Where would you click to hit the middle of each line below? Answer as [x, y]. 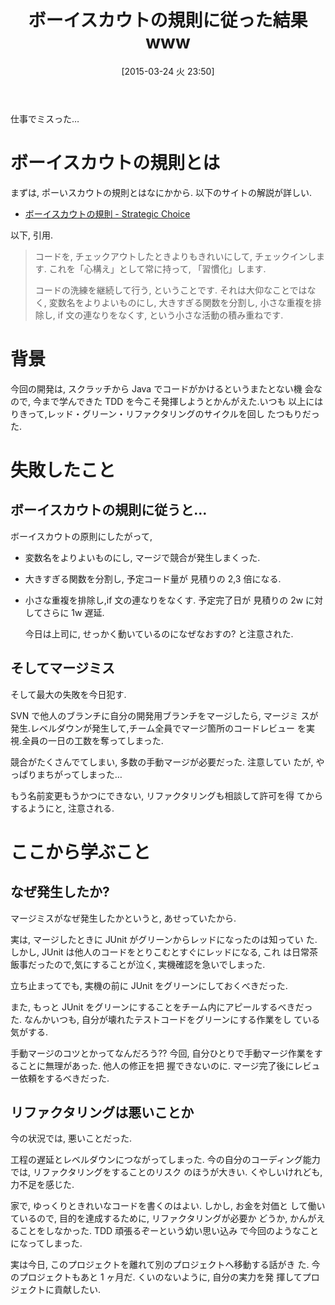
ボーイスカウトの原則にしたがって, [81, 536]
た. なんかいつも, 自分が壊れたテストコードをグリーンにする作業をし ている [165, 1019]
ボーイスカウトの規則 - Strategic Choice [107, 213]
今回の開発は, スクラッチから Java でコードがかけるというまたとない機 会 [162, 388]
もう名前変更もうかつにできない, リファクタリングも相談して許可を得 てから [167, 795]
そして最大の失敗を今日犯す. [68, 694]
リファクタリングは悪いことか [102, 1112]
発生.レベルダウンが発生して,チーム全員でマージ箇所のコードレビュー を [158, 728]
